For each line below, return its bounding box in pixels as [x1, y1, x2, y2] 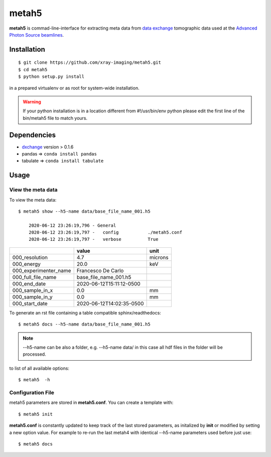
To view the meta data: [9, 197, 57, 203]
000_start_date [12, 300, 48, 307]
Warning [23, 98, 41, 105]
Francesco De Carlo [76, 267, 124, 274]
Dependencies [9, 130, 56, 139]
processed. [23, 351, 46, 357]
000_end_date [12, 280, 46, 287]
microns [149, 254, 169, 261]
